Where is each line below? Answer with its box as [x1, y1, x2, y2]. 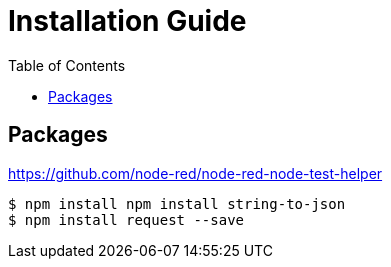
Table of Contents [8, 56, 126, 74]
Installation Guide [8, 4, 247, 38]
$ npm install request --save [8, 211, 245, 228]
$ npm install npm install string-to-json [8, 195, 346, 212]
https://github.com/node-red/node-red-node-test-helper [8, 164, 383, 182]
